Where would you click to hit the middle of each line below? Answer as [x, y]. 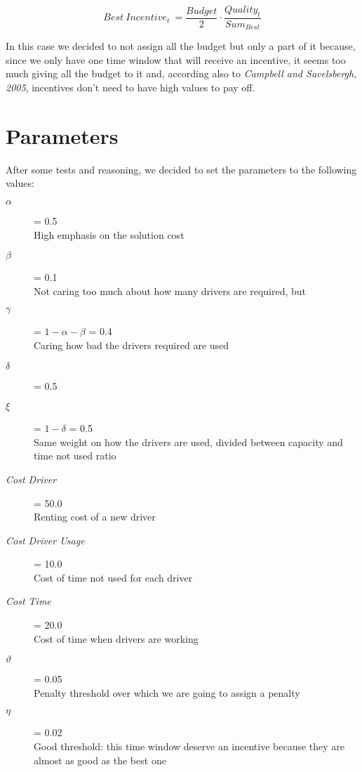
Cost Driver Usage [45, 540]
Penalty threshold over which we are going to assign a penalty [167, 692]
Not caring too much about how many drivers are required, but [170, 290]
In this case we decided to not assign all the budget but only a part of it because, [181, 46]
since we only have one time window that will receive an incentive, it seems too [176, 59]
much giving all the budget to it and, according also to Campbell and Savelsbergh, [181, 73]
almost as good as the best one [100, 760]
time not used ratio [75, 456]
